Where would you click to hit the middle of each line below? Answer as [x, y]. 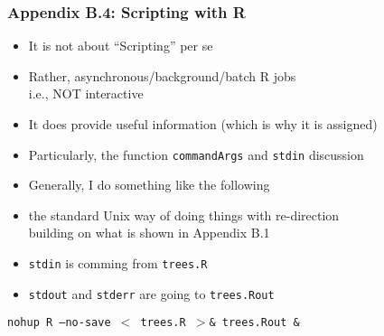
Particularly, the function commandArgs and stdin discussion [196, 154]
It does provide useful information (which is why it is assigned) [203, 124]
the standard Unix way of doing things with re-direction [184, 215]
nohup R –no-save [59, 323]
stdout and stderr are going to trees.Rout [151, 293]
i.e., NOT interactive [86, 93]
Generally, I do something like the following [149, 185]
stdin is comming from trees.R [118, 263]
